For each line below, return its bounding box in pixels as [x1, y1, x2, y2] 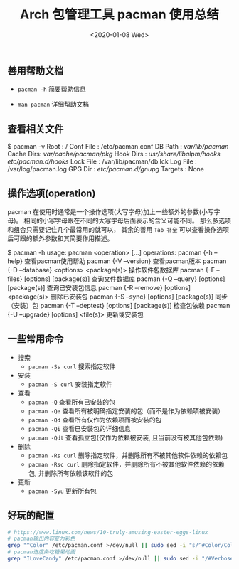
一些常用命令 [7, 333, 64, 345]
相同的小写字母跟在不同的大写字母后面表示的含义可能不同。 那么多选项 [23, 216, 231, 225]
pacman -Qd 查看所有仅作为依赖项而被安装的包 [28, 415, 162, 424]
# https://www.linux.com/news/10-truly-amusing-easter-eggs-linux [7, 528, 208, 536]
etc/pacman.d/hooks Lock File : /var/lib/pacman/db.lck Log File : [7, 157, 197, 166]
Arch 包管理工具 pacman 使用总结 [20, 6, 219, 23]
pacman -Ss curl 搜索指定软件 [28, 362, 116, 371]
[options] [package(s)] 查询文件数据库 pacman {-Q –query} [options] [23, 275, 225, 283]
